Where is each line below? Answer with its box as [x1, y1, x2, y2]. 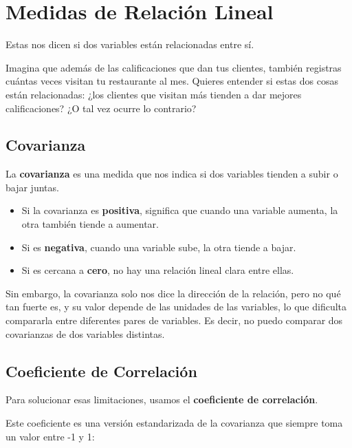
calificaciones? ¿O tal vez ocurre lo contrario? [5, 100, 197, 115]
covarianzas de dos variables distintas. [5, 326, 165, 341]
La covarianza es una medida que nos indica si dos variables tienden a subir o [5, 167, 338, 181]
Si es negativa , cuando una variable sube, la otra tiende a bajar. [21, 239, 296, 254]
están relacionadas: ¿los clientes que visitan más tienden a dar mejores [5, 87, 302, 101]
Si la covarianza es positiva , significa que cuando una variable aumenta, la [21, 203, 338, 217]
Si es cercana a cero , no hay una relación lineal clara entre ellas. [21, 263, 294, 277]
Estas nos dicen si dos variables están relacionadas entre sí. [5, 37, 254, 52]
